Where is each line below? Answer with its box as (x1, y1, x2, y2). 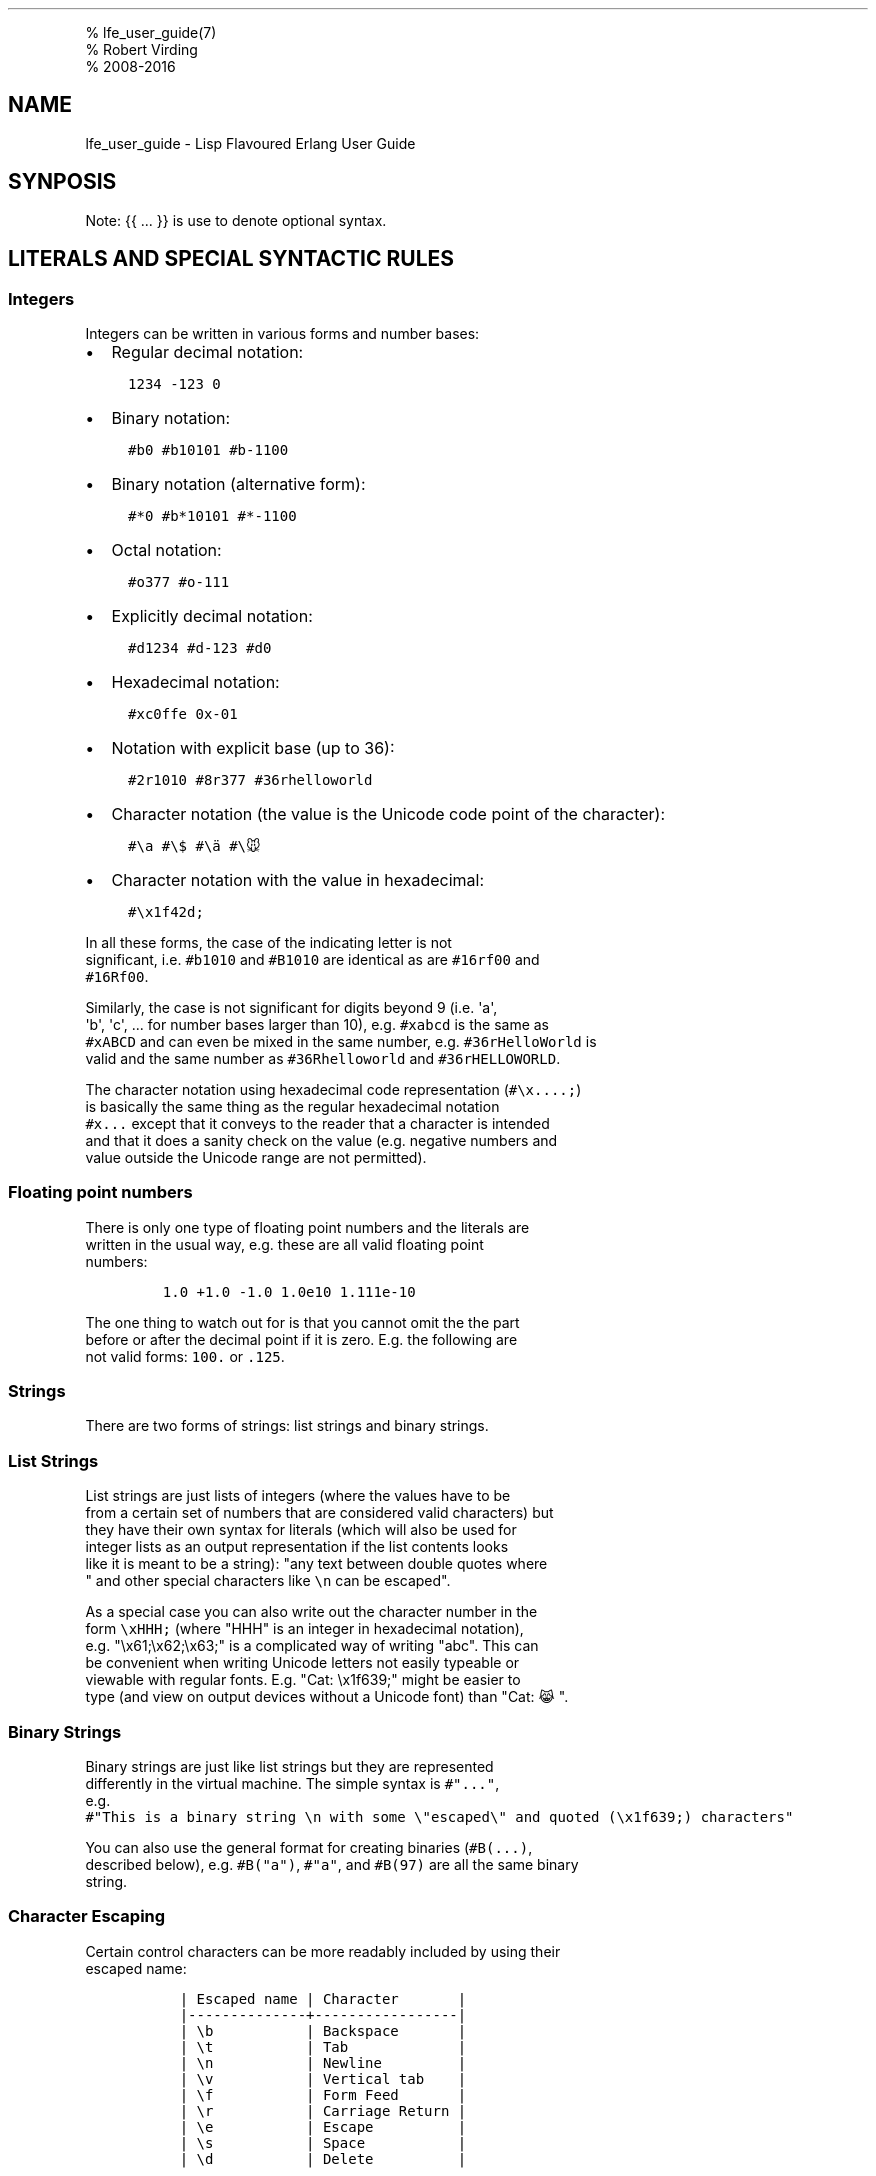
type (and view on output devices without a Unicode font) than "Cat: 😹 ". (85, 1688, 569, 1706)
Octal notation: (111, 539, 222, 560)
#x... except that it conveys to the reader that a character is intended (85, 1114, 550, 1132)
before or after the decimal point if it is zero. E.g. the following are (85, 1330, 518, 1348)
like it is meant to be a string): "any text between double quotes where (85, 1555, 548, 1573)
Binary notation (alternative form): (111, 473, 366, 494)
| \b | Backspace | (179, 2022, 467, 2039)
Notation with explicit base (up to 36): (111, 737, 395, 758)
